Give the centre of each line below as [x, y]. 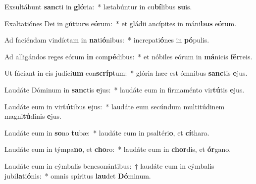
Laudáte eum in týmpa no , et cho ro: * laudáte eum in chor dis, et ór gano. [118, 149]
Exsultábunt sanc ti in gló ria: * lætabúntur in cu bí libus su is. [98, 6]
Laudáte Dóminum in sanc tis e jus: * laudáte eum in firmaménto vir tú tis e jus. [125, 89]
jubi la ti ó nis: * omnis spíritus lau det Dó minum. [78, 175]
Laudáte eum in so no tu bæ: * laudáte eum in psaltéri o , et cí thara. [107, 132]
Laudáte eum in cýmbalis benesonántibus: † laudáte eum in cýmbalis [109, 165]
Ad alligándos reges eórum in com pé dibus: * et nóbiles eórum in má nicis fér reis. [128, 56]
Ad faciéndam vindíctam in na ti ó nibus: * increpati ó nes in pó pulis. [107, 40]
